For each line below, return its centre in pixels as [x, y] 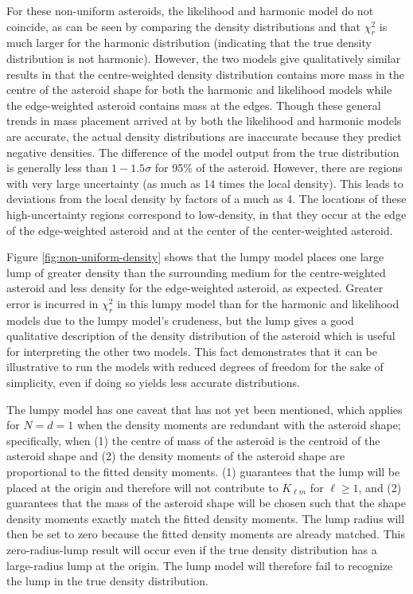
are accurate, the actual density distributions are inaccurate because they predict [204, 136]
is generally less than [57, 168]
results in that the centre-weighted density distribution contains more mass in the [206, 74]
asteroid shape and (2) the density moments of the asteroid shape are [176, 456]
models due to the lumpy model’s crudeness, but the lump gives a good [180, 320]
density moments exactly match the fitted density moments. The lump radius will [206, 518]
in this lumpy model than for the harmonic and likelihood [258, 303]
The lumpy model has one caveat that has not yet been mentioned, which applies [205, 409]
